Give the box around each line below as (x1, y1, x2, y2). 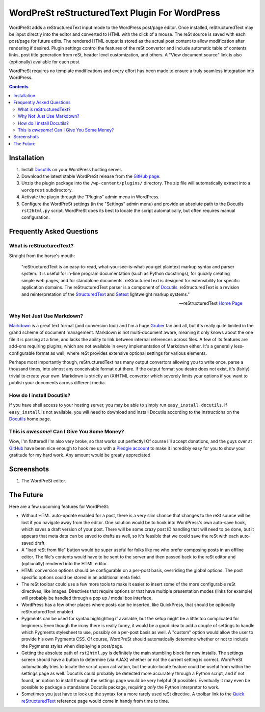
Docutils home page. (9, 416, 51, 422)
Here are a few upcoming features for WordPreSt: (9, 503, 109, 509)
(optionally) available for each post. (9, 59, 80, 65)
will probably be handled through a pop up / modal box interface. (21, 595, 153, 601)
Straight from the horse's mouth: (9, 253, 75, 259)
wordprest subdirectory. (21, 187, 73, 193)
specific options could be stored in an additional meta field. (21, 574, 141, 580)
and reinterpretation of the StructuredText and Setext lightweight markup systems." (21, 291, 190, 297)
